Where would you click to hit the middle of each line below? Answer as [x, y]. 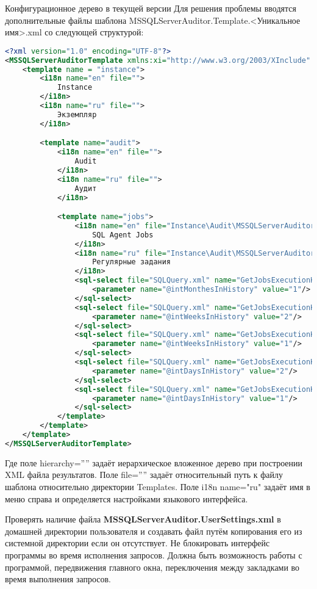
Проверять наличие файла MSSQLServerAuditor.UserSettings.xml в [143, 519]
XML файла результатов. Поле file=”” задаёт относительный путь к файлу [144, 475]
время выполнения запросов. [58, 579]
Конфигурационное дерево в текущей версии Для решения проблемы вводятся [151, 8]
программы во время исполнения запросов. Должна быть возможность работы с [154, 555]
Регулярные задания [132, 262]
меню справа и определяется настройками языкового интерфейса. [126, 498]
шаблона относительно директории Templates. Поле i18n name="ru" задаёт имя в [158, 487]
